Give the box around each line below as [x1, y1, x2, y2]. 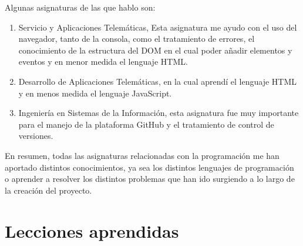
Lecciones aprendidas [5, 218, 179, 242]
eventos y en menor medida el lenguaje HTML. [18, 55, 188, 68]
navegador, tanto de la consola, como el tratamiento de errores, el [18, 32, 255, 45]
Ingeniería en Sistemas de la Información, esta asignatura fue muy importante [18, 107, 299, 119]
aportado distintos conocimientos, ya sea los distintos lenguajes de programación [5, 161, 294, 173]
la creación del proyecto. [5, 184, 92, 196]
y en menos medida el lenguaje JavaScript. [18, 87, 172, 99]
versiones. [18, 129, 53, 142]
